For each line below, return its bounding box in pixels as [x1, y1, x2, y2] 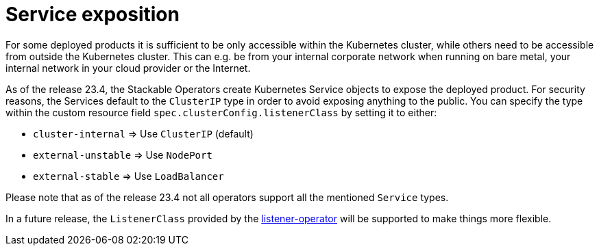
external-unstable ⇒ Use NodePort [33, 148, 212, 161]
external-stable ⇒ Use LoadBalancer [33, 170, 224, 182]
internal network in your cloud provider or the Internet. [5, 62, 251, 74]
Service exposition [5, 3, 180, 26]
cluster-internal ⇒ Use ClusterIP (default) [33, 127, 254, 140]
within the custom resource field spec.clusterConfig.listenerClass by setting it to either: [5, 106, 437, 118]
